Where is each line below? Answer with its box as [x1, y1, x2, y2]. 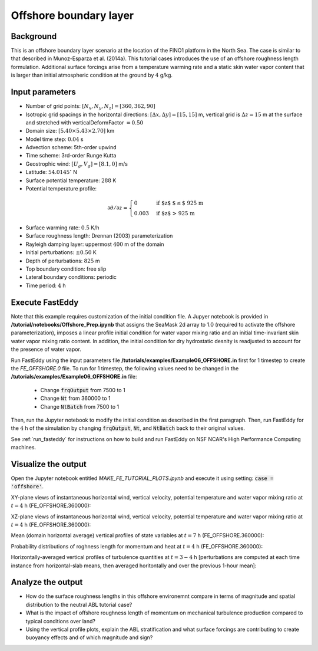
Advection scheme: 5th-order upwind [25, 144, 117, 151]
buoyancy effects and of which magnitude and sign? [25, 634, 153, 641]
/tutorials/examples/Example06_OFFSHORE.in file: [11, 373, 137, 380]
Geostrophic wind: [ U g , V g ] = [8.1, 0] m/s [25, 160, 128, 169]
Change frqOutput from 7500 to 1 [40, 386, 126, 393]
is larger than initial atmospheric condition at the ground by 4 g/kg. [11, 71, 173, 79]
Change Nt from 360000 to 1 [40, 395, 111, 402]
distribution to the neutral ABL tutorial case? [25, 601, 132, 608]
